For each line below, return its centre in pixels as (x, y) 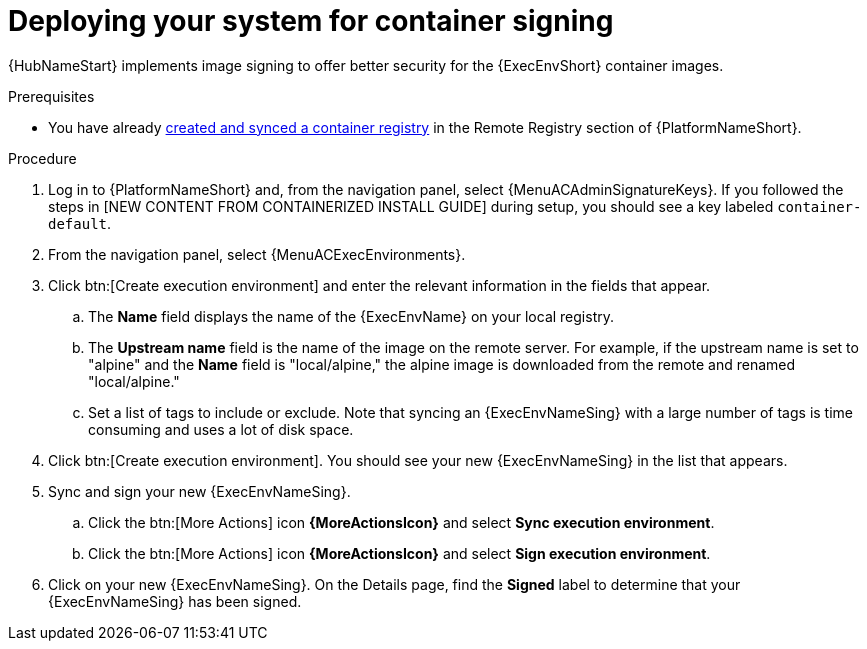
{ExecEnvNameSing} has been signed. (175, 601)
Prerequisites (51, 96)
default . (80, 223)
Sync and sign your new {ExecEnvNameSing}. (199, 491)
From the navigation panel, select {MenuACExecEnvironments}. (257, 254)
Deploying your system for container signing (311, 21)
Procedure (42, 158)
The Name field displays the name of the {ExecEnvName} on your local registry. (351, 316)
